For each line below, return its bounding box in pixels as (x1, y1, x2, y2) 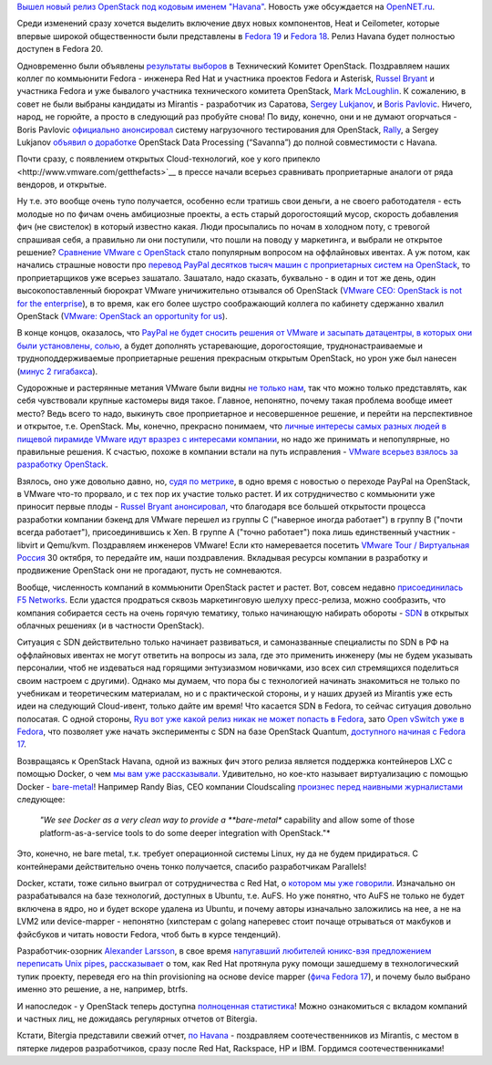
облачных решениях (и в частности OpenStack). (16, 620, 205, 631)
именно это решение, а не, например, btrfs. (16, 984, 189, 995)
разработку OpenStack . (16, 459, 108, 470)
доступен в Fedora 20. (16, 44, 104, 55)
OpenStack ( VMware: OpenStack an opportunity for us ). (16, 310, 228, 321)
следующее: (16, 794, 66, 805)
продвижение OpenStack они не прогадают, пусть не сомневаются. (16, 565, 282, 576)
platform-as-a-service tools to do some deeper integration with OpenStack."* (39, 827, 331, 838)
